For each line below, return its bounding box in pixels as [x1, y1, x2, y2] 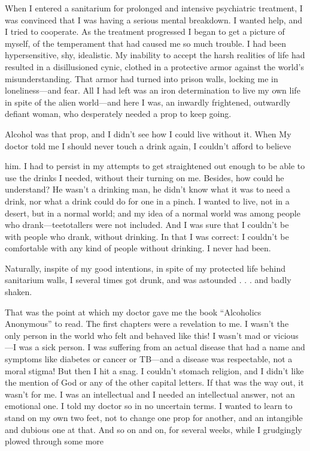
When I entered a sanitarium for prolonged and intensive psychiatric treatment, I [5, 2, 303, 14]
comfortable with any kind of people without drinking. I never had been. [5, 242, 271, 254]
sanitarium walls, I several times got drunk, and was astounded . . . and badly [5, 273, 291, 286]
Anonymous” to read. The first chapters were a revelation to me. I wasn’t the [5, 317, 289, 330]
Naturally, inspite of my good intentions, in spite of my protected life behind [5, 261, 285, 274]
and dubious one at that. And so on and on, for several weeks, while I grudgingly [5, 423, 302, 435]
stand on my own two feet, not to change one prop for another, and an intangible [5, 411, 303, 423]
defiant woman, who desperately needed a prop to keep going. [5, 107, 232, 120]
